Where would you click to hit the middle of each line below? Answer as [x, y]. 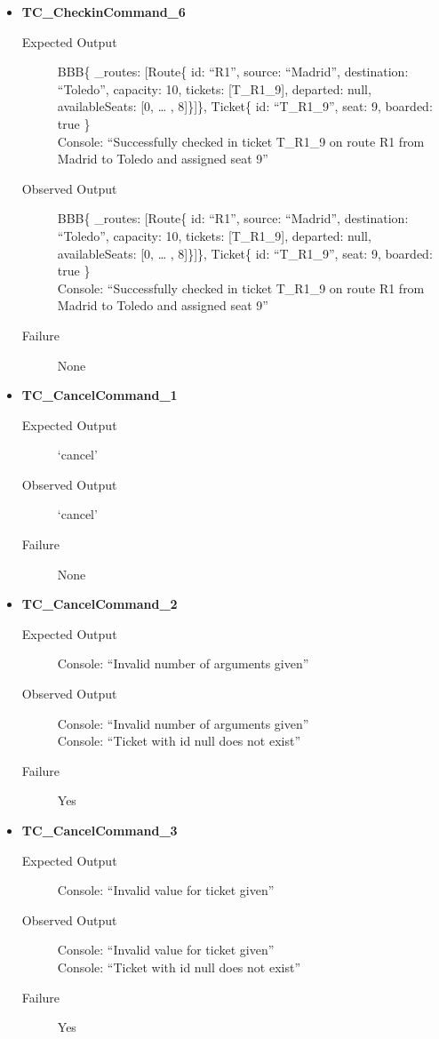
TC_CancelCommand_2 [100, 604]
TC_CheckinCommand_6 [104, 12]
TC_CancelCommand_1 [100, 395]
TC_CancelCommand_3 [100, 830]
